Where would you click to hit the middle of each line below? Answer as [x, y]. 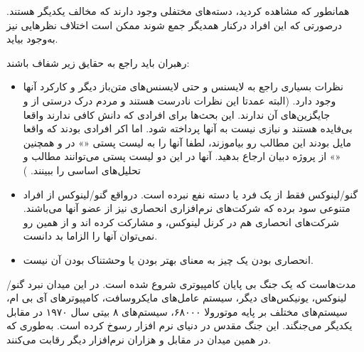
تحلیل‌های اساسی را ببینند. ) [82, 170]
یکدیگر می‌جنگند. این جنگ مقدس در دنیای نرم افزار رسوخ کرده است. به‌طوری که [180, 325]
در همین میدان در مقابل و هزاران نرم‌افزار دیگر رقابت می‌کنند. [139, 339]
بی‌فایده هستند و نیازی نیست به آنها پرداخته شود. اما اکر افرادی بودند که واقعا [188, 128]
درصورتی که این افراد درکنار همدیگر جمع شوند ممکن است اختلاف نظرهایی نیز [175, 25]
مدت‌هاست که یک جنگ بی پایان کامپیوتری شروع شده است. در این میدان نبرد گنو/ [181, 283]
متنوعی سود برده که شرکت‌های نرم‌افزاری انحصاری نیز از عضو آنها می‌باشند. [187, 208]
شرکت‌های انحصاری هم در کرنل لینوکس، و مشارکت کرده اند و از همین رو [181, 222]
